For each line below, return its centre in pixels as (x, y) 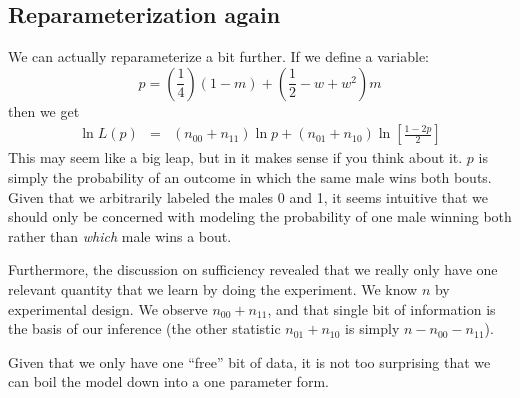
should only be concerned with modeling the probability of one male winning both (260, 216)
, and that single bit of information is (381, 308)
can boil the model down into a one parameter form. (168, 381)
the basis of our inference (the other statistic (144, 328)
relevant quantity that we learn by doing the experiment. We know (213, 288)
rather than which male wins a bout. (120, 235)
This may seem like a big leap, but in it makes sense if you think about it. (235, 157)
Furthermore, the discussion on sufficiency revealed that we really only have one (253, 269)
